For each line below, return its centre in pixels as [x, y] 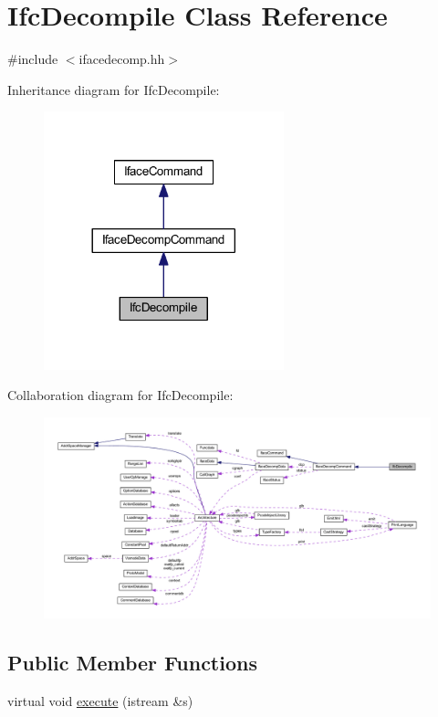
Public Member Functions [132, 663]
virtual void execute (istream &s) [100, 701]
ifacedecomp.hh [122, 59]
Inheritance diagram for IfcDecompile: [114, 89]
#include [33, 59]
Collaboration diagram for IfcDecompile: [120, 395]
